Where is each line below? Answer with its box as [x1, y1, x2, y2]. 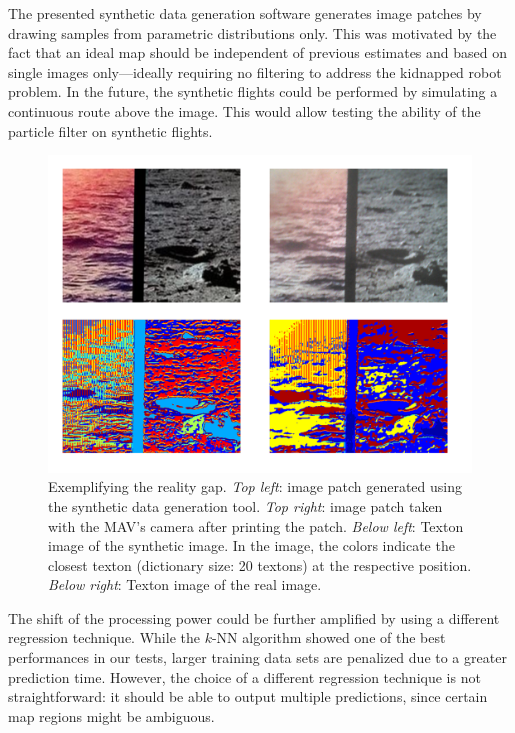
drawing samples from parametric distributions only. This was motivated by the [8, 22, 497, 43]
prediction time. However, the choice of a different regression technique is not [8, 666, 481, 687]
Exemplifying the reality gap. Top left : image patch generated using [48, 476, 462, 497]
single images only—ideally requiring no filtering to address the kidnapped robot [8, 61, 502, 82]
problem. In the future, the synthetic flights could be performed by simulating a [8, 81, 498, 102]
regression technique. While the [8, 627, 200, 648]
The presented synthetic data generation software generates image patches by [8, 3, 482, 23]
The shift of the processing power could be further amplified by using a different [8, 607, 500, 628]
